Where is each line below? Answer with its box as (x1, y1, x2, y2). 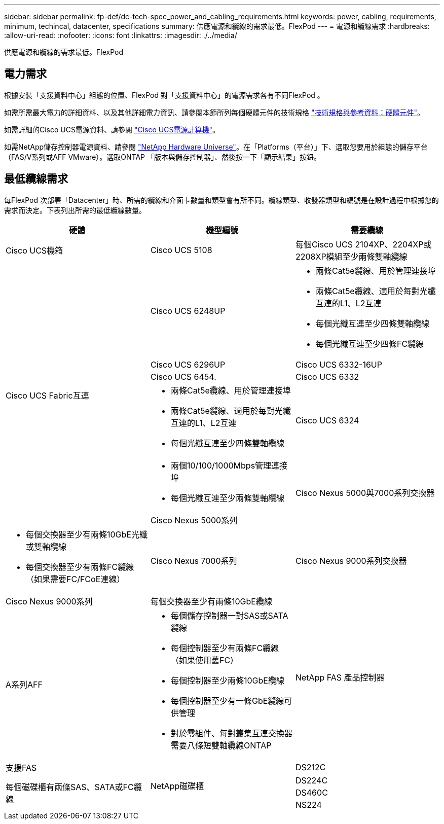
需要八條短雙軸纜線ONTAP (170, 740, 272, 750)
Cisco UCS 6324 (295, 415, 359, 425)
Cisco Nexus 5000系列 (150, 515, 238, 525)
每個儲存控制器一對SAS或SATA (170, 610, 288, 621)
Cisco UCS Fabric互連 (6, 390, 89, 401)
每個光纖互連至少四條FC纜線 (315, 338, 424, 349)
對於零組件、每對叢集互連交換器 (170, 728, 292, 738)
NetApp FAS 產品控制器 (295, 672, 385, 683)
